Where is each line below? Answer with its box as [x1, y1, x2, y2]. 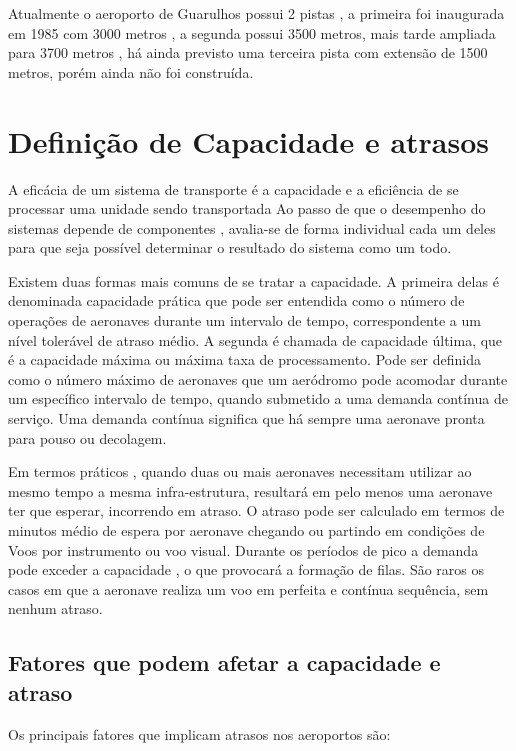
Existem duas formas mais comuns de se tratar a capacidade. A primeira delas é [8, 270, 499, 291]
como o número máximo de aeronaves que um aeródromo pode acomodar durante [8, 368, 508, 389]
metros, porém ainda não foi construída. [8, 61, 254, 82]
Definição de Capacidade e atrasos [8, 120, 490, 161]
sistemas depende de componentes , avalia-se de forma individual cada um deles [8, 217, 496, 238]
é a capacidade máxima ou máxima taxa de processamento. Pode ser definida [8, 349, 481, 370]
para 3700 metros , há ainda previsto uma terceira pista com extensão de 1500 [8, 42, 488, 63]
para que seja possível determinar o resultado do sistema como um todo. [8, 237, 452, 258]
